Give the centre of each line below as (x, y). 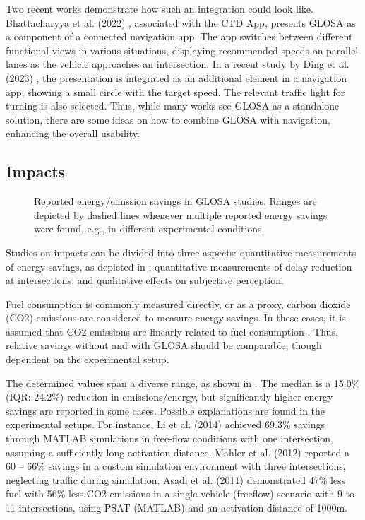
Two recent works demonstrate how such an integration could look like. (160, 8)
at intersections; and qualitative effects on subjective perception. (145, 280)
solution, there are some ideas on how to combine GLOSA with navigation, (168, 119)
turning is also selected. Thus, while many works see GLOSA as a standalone (173, 106)
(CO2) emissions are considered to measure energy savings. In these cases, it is (176, 318)
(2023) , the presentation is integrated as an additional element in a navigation (176, 77)
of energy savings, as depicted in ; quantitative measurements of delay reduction (179, 266)
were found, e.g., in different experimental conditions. (149, 229)
